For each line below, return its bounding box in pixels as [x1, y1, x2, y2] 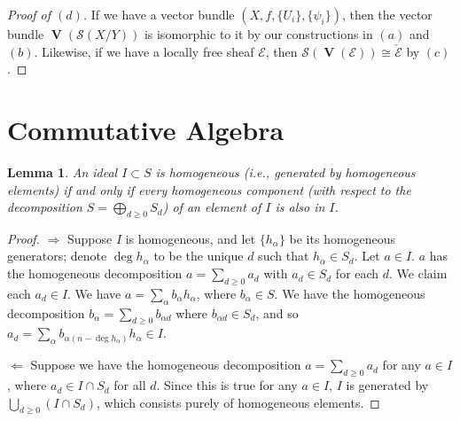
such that [258, 246, 309, 265]
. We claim [389, 264, 448, 283]
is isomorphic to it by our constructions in [144, 25, 373, 43]
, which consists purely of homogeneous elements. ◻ [96, 393, 380, 411]
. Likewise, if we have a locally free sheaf [34, 42, 254, 60]
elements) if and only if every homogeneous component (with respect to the [7, 180, 411, 199]
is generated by [346, 376, 429, 394]
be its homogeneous [289, 229, 396, 247]
